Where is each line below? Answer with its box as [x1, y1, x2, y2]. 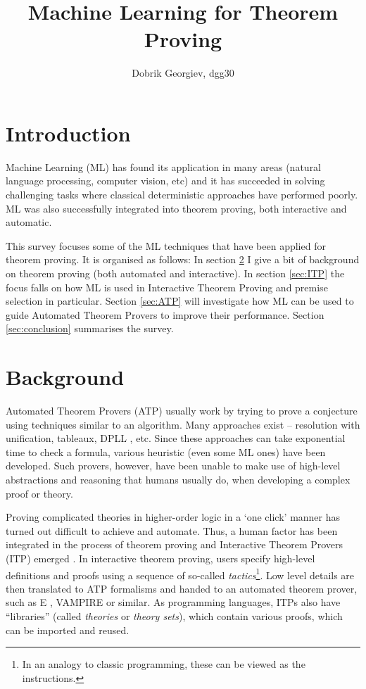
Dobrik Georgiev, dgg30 [132, 65, 234, 80]
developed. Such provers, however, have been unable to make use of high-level [6, 458, 341, 473]
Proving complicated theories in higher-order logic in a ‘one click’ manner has [6, 510, 341, 524]
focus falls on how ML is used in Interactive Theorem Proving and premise [6, 279, 328, 294]
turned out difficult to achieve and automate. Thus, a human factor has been [6, 523, 338, 538]
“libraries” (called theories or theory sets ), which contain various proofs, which [6, 609, 343, 624]
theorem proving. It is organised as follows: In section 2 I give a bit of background [6, 252, 360, 267]
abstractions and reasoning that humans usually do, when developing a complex [6, 472, 351, 487]
